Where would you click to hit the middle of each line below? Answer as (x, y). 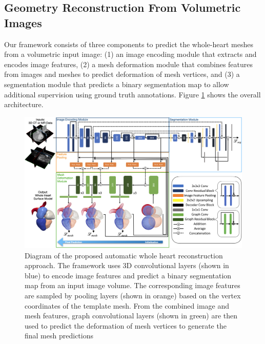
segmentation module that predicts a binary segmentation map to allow (117, 84)
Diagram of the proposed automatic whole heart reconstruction (124, 255)
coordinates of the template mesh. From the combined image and (127, 305)
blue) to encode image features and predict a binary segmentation (128, 275)
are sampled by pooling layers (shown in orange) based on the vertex (133, 296)
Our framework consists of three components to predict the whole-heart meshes (129, 44)
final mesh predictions (59, 336)
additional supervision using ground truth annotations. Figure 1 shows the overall (132, 94)
